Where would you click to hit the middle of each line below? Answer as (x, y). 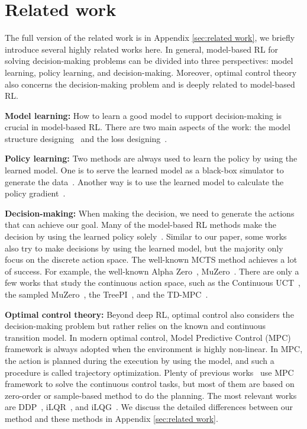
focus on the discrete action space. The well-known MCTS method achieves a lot (151, 259)
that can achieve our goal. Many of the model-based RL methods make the (141, 225)
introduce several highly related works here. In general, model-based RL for (142, 49)
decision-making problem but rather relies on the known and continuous (135, 326)
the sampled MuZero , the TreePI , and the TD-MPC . (106, 294)
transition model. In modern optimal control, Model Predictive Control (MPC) (148, 337)
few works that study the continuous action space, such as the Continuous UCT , (153, 283)
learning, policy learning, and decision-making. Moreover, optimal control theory (151, 72)
